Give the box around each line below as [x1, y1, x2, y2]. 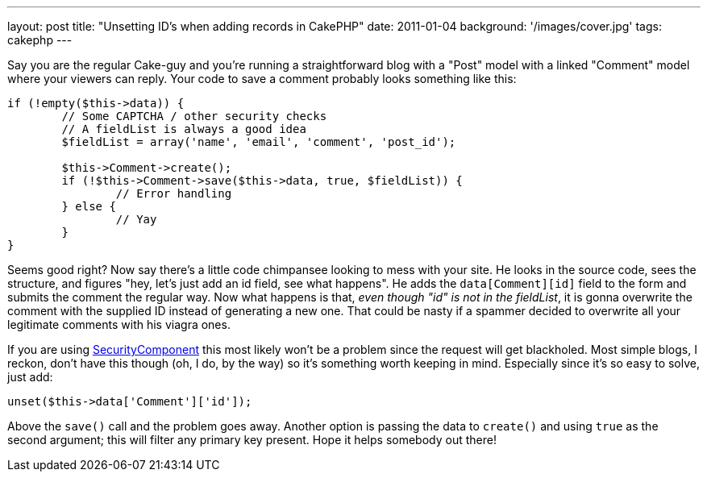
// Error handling [115, 187, 232, 200]
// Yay [115, 213, 157, 226]
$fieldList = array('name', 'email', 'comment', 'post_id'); [61, 135, 456, 148]
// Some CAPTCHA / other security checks [61, 110, 327, 123]
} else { [61, 200, 116, 213]
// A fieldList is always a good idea [61, 123, 306, 135]
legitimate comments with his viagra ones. [7, 318, 231, 331]
